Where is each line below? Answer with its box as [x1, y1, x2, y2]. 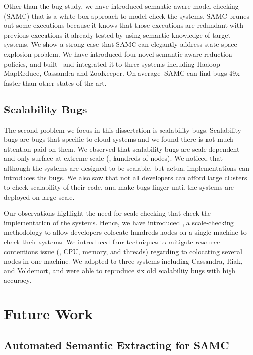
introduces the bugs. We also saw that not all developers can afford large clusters [4, 172, 247, 182]
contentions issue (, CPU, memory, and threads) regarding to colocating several [4, 246, 242, 256]
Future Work [4, 304, 93, 324]
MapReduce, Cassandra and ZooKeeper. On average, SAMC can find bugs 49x [4, 68, 240, 78]
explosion [4, 48, 32, 59]
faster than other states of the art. [4, 77, 107, 88]
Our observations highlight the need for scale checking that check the [4, 208, 211, 218]
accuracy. [4, 275, 32, 285]
